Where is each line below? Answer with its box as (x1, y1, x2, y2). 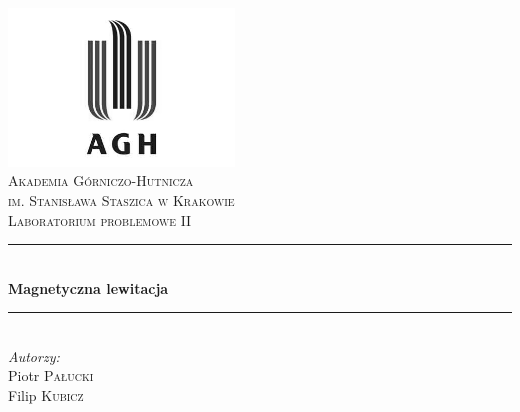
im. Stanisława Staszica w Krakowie (8, 189, 235, 210)
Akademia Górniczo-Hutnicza (8, 170, 194, 191)
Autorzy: (8, 345, 60, 366)
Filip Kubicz (8, 385, 84, 406)
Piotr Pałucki (8, 365, 94, 386)
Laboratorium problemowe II (8, 209, 192, 230)
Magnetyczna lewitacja (8, 277, 169, 298)
